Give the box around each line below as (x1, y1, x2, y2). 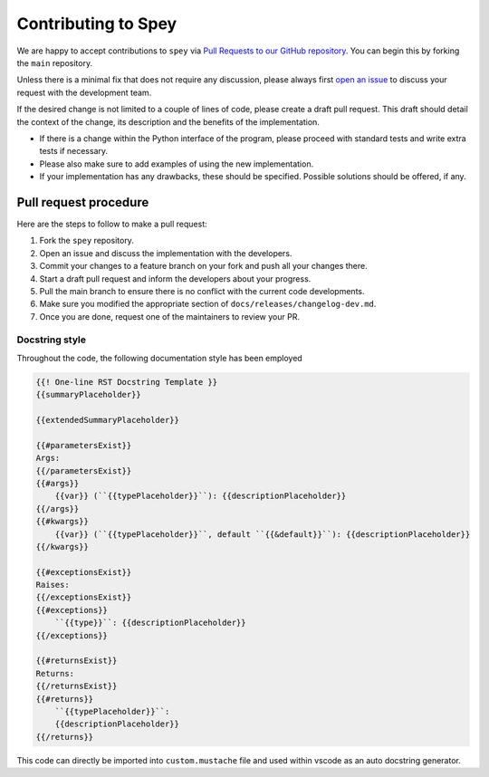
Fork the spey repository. (39, 235, 135, 246)
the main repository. (16, 57, 93, 68)
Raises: (35, 580, 70, 590)
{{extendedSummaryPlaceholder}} (35, 415, 180, 425)
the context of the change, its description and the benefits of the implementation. (16, 116, 321, 127)
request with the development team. (16, 87, 152, 98)
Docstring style (16, 333, 86, 346)
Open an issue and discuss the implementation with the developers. (39, 247, 292, 258)
